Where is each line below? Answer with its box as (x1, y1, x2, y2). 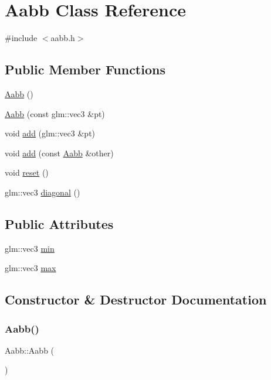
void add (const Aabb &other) (5, 146, 114, 159)
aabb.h (50, 32, 75, 44)
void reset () (5, 166, 49, 179)
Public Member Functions (5, 60, 165, 78)
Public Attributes (5, 214, 114, 232)
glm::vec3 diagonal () (5, 186, 80, 198)
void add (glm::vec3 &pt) (5, 127, 96, 139)
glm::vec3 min (5, 242, 55, 254)
